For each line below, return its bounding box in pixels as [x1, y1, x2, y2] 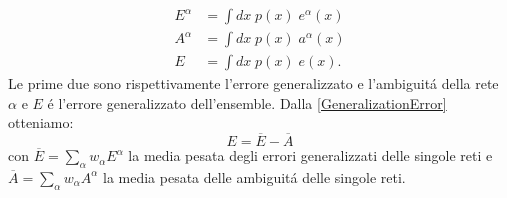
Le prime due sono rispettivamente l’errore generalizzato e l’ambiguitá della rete [8, 73, 499, 94]
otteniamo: [8, 112, 74, 133]
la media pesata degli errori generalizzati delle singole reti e [128, 145, 493, 166]
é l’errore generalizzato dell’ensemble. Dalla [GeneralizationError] [47, 92, 447, 113]
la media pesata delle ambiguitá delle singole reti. [102, 166, 406, 187]
